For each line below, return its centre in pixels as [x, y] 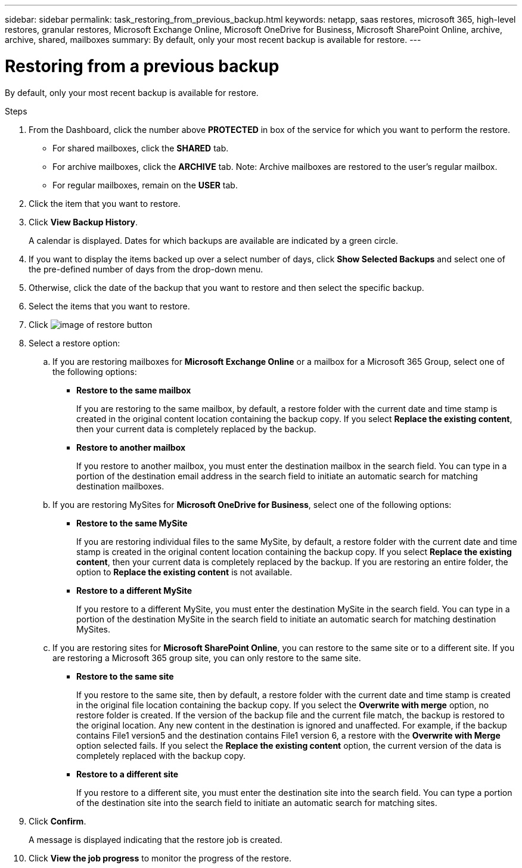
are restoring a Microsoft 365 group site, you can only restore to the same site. [207, 658]
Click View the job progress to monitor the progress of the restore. [160, 858]
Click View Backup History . [83, 222]
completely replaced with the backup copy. [161, 755]
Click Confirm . [58, 821]
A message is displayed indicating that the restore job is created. [156, 839]
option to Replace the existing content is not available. [184, 572]
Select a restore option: [74, 343]
